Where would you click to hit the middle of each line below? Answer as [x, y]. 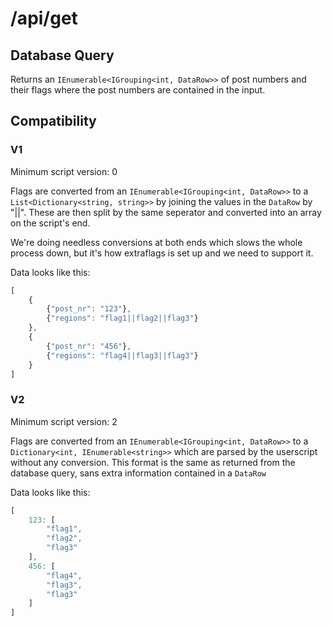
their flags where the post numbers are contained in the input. [138, 90]
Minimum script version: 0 [64, 171]
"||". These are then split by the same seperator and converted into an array [166, 212]
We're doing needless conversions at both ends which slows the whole [156, 242]
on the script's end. [50, 223]
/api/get [44, 18]
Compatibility [53, 121]
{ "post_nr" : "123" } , [89, 309]
